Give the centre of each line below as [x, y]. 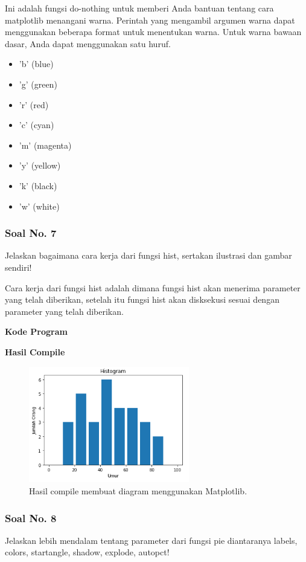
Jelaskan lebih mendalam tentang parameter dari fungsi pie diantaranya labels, [151, 540]
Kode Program [36, 331]
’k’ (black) [38, 185]
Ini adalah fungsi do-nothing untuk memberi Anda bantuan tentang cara [139, 8]
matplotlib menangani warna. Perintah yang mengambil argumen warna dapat [150, 20]
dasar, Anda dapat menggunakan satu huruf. [88, 43]
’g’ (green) [38, 84]
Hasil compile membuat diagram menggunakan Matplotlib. [138, 491]
